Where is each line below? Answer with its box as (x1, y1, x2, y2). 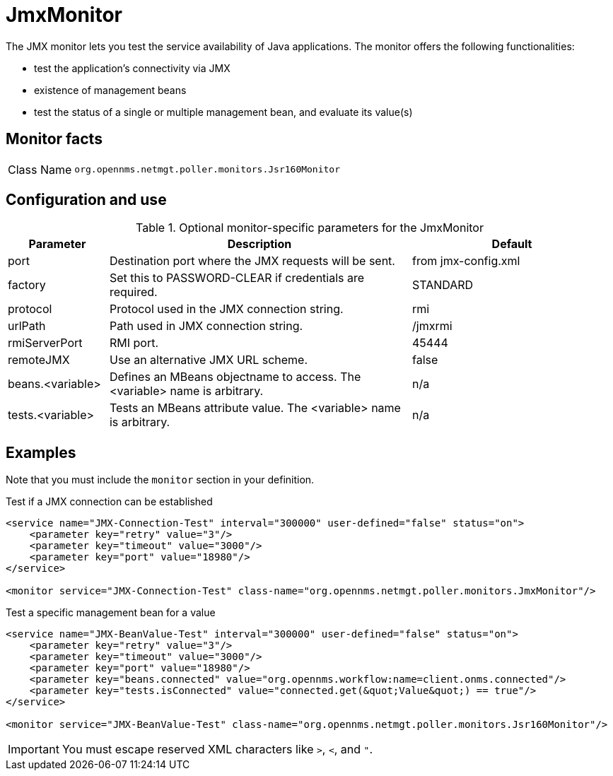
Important (8, 742, 59, 757)
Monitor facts (6, 130, 103, 148)
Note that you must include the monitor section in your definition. (6, 474, 315, 486)
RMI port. (109, 336, 159, 351)
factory (8, 278, 46, 293)
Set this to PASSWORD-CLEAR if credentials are (109, 271, 365, 286)
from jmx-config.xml (411, 254, 520, 269)
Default (491, 237, 532, 252)
